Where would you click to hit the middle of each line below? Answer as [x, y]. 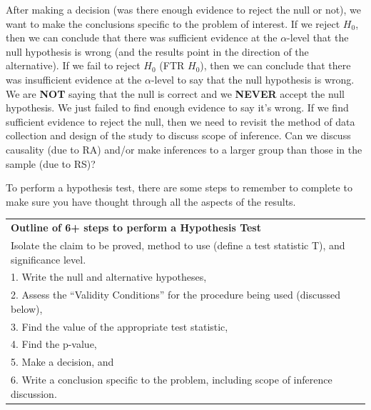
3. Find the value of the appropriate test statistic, [120, 326]
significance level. [49, 259]
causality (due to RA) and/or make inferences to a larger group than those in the [184, 149]
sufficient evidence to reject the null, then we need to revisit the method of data [181, 121]
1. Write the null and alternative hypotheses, [109, 277]
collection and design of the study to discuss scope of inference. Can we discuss [178, 135]
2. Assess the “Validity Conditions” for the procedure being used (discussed [176, 295]
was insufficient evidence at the [74, 79]
